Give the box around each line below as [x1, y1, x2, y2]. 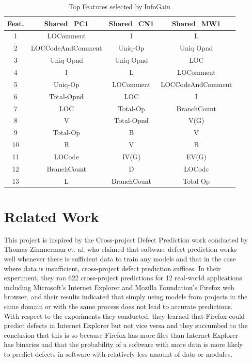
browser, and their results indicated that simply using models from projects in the [4, 292, 248, 302]
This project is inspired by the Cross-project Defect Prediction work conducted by [4, 234, 248, 244]
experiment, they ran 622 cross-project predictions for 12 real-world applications [4, 273, 242, 283]
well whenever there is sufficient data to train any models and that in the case [4, 253, 236, 263]
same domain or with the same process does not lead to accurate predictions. [4, 301, 233, 311]
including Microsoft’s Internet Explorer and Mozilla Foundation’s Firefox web [4, 282, 235, 292]
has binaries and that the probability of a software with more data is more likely [4, 339, 243, 349]
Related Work [4, 206, 99, 226]
